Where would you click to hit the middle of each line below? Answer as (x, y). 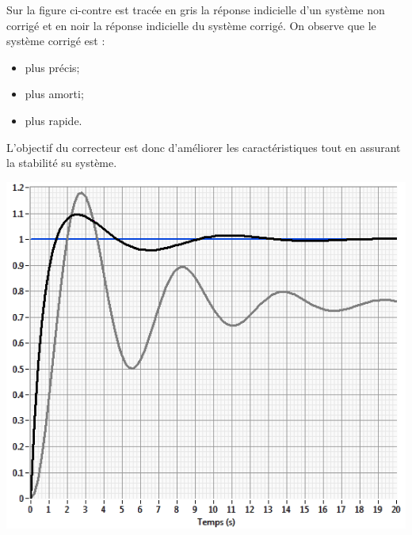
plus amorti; (54, 94)
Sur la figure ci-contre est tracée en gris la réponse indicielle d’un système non (196, 9)
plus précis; (52, 67)
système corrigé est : (56, 41)
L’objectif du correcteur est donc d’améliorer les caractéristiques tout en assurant (204, 147)
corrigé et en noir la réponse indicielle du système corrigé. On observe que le (191, 25)
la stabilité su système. (62, 163)
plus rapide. (53, 120)
